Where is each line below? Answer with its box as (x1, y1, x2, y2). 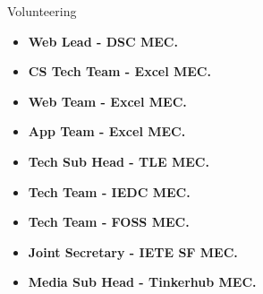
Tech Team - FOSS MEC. (28, 212, 190, 231)
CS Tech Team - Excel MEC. (28, 62, 211, 81)
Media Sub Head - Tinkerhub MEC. (28, 272, 257, 291)
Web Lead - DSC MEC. (28, 31, 178, 50)
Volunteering (7, 2, 77, 20)
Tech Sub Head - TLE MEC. (28, 151, 209, 170)
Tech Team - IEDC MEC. (28, 182, 191, 201)
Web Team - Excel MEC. (28, 91, 187, 110)
